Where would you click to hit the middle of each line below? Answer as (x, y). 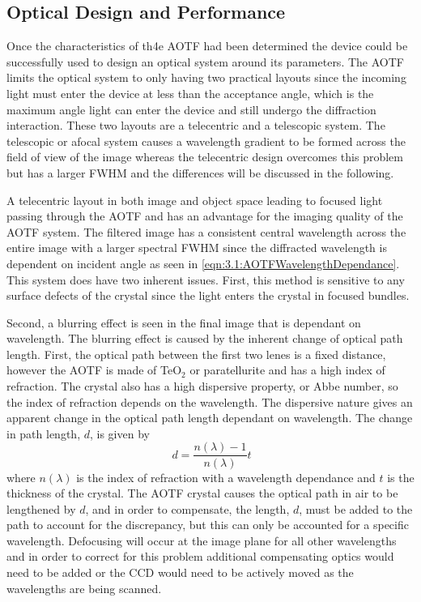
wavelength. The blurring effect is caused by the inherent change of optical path (205, 338)
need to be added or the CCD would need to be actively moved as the (180, 572)
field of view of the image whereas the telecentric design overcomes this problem (205, 157)
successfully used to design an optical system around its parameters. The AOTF (205, 61)
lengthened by (41, 508)
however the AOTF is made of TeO (94, 370)
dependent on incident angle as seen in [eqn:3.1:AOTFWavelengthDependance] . (203, 263)
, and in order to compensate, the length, (187, 508)
